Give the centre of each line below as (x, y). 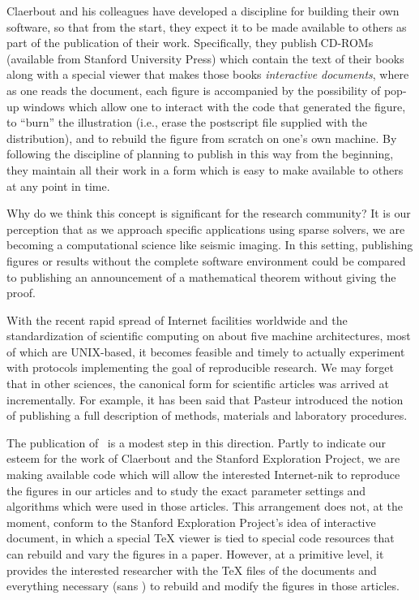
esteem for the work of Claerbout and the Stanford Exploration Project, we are (203, 458)
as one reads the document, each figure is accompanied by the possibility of (194, 90)
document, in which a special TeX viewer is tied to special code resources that (201, 538)
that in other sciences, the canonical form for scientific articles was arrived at (198, 384)
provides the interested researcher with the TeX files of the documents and (192, 570)
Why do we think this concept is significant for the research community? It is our (209, 213)
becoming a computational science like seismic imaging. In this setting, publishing (210, 245)
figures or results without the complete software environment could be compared (206, 260)
